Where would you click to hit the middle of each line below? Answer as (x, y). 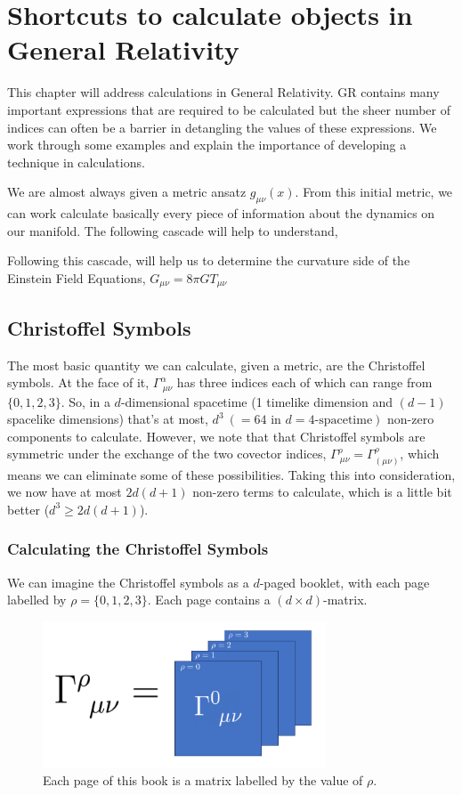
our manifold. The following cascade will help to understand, (173, 230)
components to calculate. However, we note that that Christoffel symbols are (216, 436)
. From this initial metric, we (374, 192)
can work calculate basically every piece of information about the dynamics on (221, 213)
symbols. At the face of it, (78, 382)
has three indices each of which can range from (304, 382)
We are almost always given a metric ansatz (127, 192)
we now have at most (65, 492)
